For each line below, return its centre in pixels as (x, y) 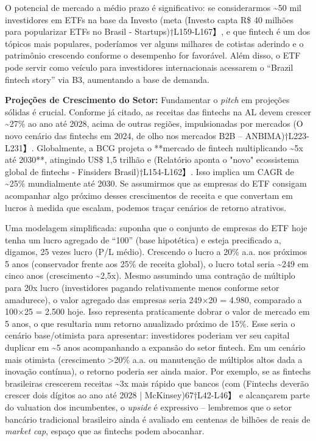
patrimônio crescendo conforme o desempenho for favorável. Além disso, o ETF (153, 55)
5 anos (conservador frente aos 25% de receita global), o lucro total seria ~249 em (157, 263)
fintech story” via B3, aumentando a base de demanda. (107, 79)
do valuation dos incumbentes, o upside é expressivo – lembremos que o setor (148, 407)
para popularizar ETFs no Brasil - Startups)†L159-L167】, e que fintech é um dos (158, 31)
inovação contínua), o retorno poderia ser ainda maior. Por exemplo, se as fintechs (158, 371)
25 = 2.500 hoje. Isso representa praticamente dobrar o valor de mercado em (167, 311)
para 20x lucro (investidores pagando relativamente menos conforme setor (142, 288)
